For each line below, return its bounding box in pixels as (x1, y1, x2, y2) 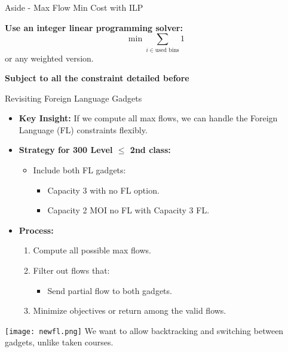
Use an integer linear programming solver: (5, 21, 183, 33)
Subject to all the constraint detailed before (5, 72, 189, 84)
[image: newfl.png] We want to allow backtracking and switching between (5, 324, 284, 336)
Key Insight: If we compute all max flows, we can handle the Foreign (19, 112, 278, 124)
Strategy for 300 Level (19, 143, 113, 156)
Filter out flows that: (33, 264, 110, 277)
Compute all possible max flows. (33, 244, 151, 256)
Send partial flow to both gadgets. (47, 284, 172, 296)
